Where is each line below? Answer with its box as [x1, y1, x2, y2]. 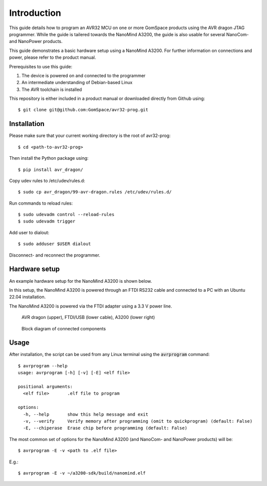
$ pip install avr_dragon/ [18, 167, 84, 173]
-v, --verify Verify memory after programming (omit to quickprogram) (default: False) [23, 418, 253, 424]
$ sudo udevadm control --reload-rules [18, 212, 115, 218]
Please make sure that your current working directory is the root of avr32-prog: [9, 133, 171, 138]
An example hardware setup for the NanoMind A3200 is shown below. [9, 278, 152, 284]
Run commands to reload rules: [9, 200, 73, 206]
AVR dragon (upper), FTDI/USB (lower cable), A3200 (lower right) [21, 314, 155, 320]
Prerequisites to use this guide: [9, 63, 73, 69]
